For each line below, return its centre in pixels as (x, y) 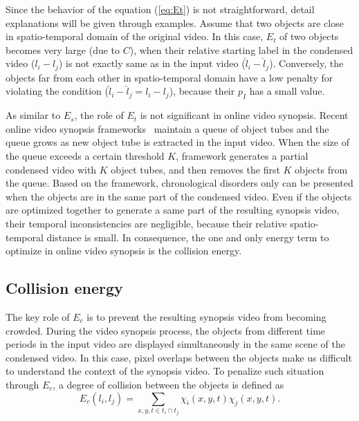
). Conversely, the (306, 63)
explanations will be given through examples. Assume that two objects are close (175, 22)
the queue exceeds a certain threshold (85, 156)
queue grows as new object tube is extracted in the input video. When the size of (177, 142)
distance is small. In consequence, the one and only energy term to (188, 237)
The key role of (38, 316)
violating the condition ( (57, 91)
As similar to (33, 115)
